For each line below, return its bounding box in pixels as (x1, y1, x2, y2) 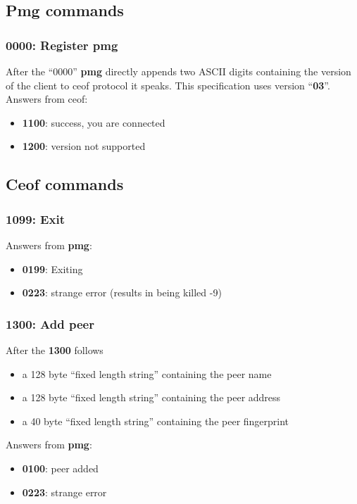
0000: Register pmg (6, 36, 118, 53)
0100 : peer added (22, 460, 99, 475)
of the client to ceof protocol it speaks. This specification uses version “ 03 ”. (6, 77, 330, 92)
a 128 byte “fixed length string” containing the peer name (22, 366, 272, 381)
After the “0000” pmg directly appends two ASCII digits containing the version (6, 64, 351, 78)
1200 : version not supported (22, 139, 146, 153)
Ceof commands (6, 173, 124, 195)
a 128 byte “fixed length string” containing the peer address (22, 390, 281, 405)
